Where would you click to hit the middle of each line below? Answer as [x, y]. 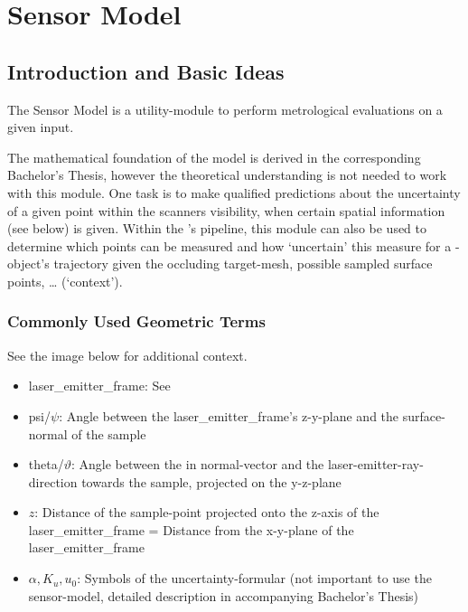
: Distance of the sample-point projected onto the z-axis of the [207, 512]
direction [53, 481]
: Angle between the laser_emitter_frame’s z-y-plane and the [229, 415]
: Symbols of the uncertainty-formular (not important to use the [254, 578]
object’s [28, 264]
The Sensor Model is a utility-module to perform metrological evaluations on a [225, 109]
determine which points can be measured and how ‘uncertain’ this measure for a [229, 245]
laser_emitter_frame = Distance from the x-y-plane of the [191, 529]
